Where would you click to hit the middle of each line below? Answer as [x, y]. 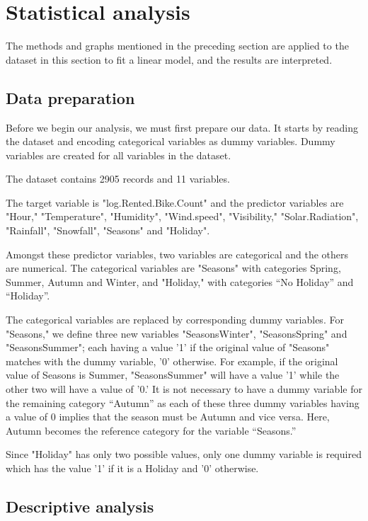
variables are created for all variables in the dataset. [119, 155]
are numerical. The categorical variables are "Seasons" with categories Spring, [173, 268]
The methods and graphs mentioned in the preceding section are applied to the [177, 46]
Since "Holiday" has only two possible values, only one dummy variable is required [184, 454]
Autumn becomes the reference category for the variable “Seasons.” [151, 430]
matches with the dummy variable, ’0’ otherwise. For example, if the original [172, 361]
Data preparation [70, 97]
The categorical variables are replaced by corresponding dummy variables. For [175, 320]
